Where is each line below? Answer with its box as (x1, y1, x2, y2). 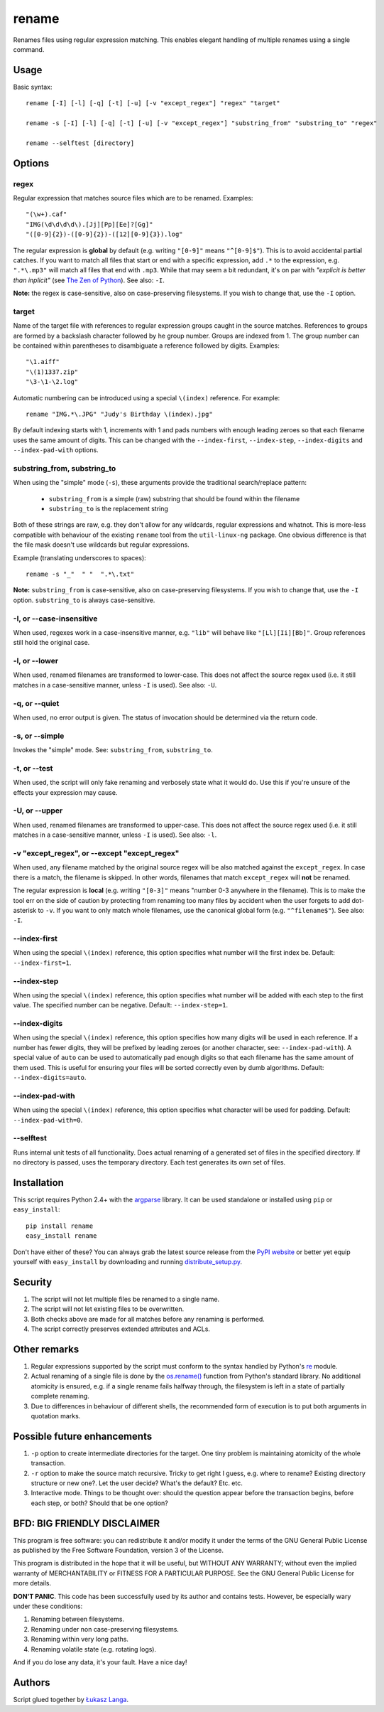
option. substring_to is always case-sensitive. (13, 596, 155, 604)
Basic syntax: (13, 82, 53, 91)
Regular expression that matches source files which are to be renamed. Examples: (13, 193, 253, 202)
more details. (13, 1579, 52, 1588)
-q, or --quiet (13, 698, 60, 708)
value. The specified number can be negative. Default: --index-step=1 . (13, 1001, 229, 1010)
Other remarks (13, 1343, 79, 1355)
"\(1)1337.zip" (26, 368, 79, 376)
